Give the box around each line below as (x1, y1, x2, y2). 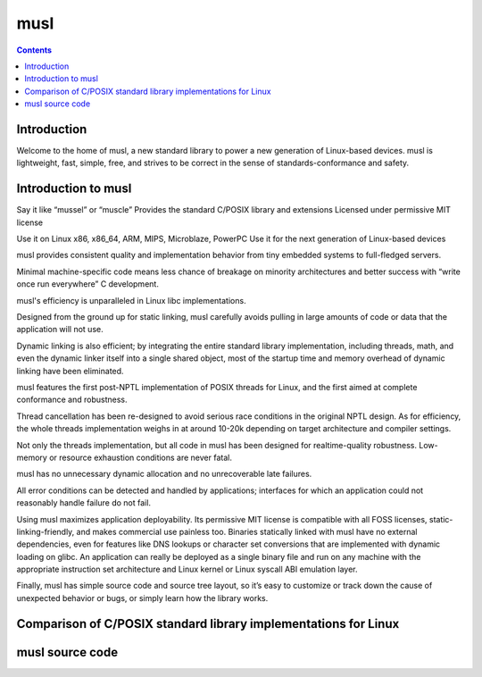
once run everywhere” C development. (16, 279, 160, 289)
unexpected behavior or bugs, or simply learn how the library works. (16, 592, 269, 603)
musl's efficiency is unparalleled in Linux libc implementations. (16, 295, 246, 305)
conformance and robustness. (16, 394, 128, 405)
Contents (16, 45, 53, 55)
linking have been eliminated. (16, 365, 124, 376)
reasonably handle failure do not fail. (16, 497, 152, 508)
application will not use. (16, 324, 104, 335)
